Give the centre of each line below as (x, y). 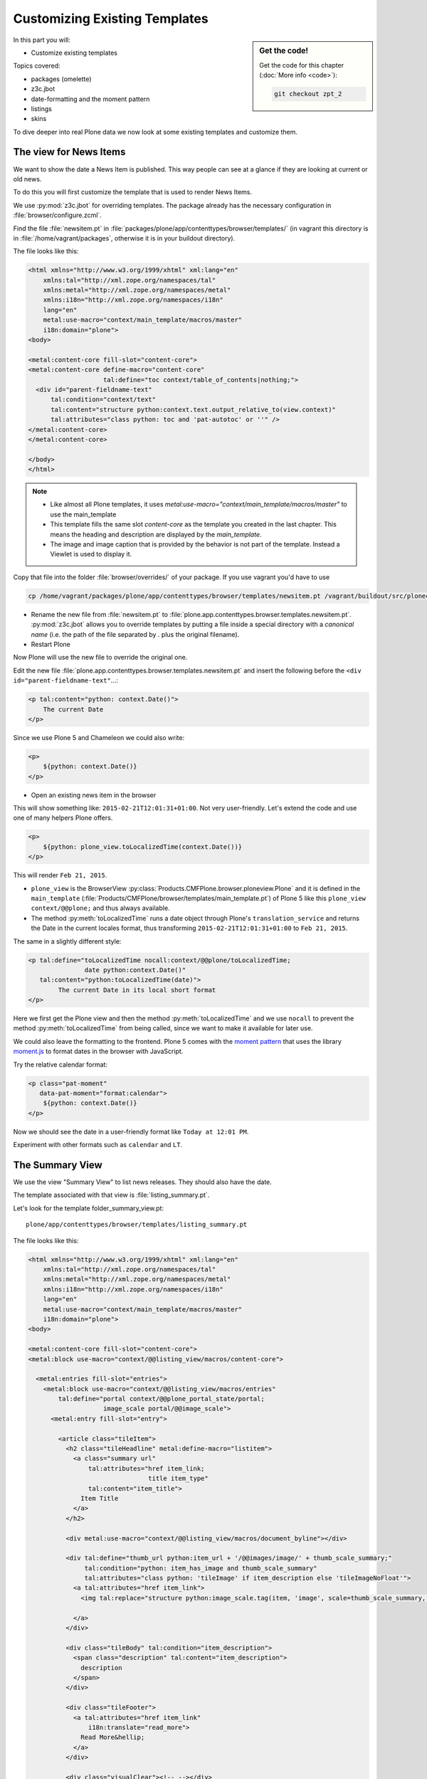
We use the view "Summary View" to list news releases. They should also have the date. (142, 1182)
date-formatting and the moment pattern (90, 99)
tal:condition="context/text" (104, 400)
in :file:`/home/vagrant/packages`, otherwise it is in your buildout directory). (124, 238)
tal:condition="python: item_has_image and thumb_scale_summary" (201, 1568)
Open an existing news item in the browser (94, 795)
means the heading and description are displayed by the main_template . (156, 534)
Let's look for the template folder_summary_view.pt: (88, 1208)
